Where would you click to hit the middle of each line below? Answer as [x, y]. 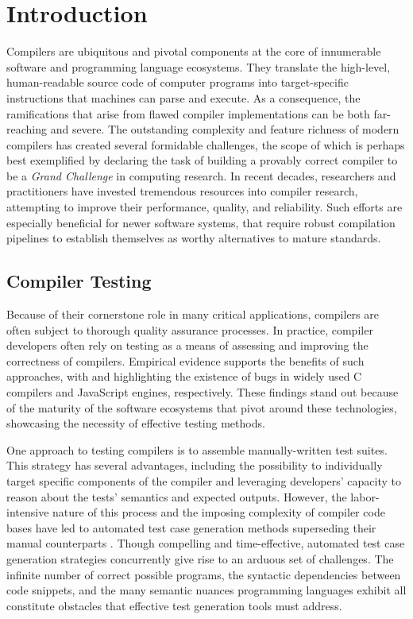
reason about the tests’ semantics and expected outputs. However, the [177, 496]
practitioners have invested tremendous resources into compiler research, [182, 191]
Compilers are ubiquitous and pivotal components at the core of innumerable [194, 51]
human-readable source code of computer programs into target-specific [178, 82]
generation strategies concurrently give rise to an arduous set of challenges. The [200, 558]
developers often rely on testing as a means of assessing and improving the [187, 345]
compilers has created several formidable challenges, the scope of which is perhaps [206, 144]
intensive [28, 512]
